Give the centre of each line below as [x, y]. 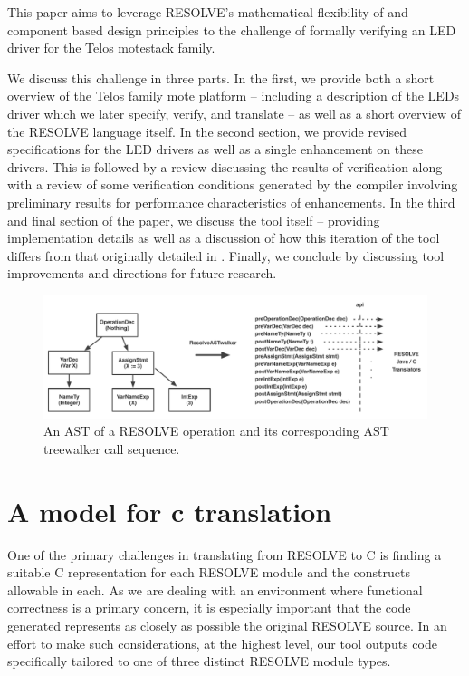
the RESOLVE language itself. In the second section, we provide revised [207, 131]
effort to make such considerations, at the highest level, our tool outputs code [222, 643]
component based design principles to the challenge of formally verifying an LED [232, 29]
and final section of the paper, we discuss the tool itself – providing [194, 220]
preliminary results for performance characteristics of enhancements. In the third [231, 202]
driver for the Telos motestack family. [111, 48]
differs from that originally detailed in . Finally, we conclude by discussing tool [226, 255]
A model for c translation [170, 511]
